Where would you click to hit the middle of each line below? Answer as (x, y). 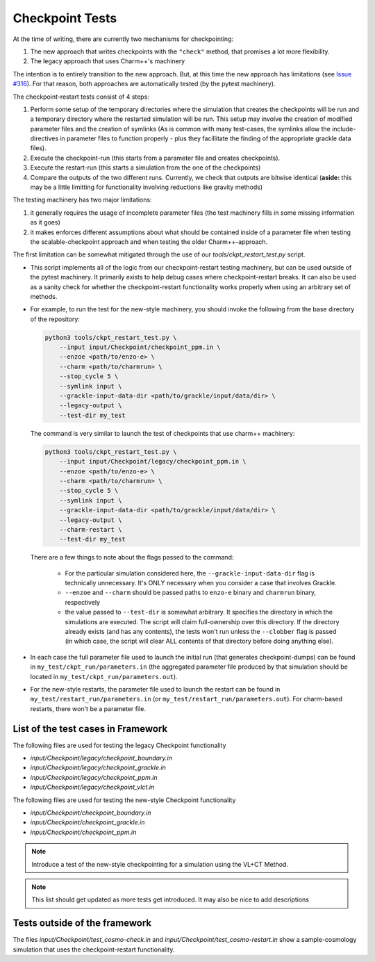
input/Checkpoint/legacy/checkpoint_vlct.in (92, 787)
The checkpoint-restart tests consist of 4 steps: (81, 97)
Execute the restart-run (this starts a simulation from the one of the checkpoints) (145, 168)
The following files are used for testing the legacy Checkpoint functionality (119, 745)
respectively (83, 602)
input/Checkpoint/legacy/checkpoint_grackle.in (98, 767)
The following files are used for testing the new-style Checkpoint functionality (124, 800)
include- (344, 129)
